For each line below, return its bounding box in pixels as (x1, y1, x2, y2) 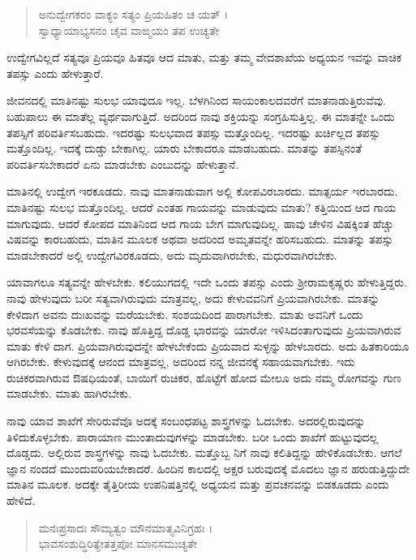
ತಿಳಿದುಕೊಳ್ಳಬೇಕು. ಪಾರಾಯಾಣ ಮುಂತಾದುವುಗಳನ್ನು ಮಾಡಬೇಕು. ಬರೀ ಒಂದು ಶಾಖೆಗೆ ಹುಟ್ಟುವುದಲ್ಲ (6, 428, 379, 445)
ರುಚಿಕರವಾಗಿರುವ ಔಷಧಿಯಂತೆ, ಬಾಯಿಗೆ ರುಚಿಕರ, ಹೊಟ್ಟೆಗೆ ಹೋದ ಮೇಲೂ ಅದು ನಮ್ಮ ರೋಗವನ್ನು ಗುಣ (6, 368, 401, 386)
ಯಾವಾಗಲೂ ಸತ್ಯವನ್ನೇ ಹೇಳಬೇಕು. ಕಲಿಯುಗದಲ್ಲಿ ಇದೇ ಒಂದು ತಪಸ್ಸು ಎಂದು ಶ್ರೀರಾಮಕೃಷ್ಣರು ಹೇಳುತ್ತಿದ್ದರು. (6, 274, 407, 291)
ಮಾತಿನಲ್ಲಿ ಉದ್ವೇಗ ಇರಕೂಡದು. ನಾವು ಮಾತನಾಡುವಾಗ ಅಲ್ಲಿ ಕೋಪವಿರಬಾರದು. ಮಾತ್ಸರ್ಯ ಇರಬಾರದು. (6, 183, 398, 200)
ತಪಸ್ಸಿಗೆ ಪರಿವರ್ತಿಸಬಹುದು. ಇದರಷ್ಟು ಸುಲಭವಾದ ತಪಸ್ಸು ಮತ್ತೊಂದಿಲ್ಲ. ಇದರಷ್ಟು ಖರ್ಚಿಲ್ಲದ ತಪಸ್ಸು (6, 123, 380, 140)
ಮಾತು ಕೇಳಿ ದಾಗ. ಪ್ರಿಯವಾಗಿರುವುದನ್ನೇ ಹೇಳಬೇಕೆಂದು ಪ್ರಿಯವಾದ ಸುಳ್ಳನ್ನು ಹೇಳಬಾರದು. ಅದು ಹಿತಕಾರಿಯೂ (6, 337, 410, 354)
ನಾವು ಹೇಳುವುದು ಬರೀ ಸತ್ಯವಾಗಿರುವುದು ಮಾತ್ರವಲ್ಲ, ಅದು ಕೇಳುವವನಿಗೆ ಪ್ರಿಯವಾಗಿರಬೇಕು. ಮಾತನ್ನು (6, 289, 380, 306)
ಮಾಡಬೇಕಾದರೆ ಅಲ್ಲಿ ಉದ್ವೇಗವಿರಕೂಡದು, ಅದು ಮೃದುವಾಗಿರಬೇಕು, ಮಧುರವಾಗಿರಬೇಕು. (6, 246, 337, 263)
